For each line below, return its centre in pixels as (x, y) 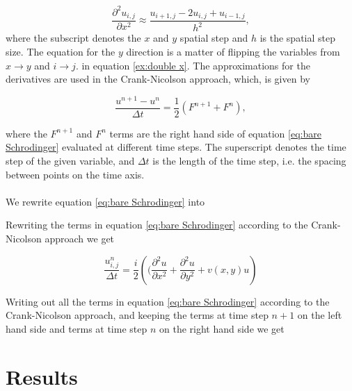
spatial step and (214, 38)
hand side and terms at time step (77, 328)
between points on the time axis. (75, 174)
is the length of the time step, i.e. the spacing (249, 161)
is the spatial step (297, 38)
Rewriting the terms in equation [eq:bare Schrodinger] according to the (157, 225)
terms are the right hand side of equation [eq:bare (215, 133)
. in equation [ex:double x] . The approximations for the (193, 65)
